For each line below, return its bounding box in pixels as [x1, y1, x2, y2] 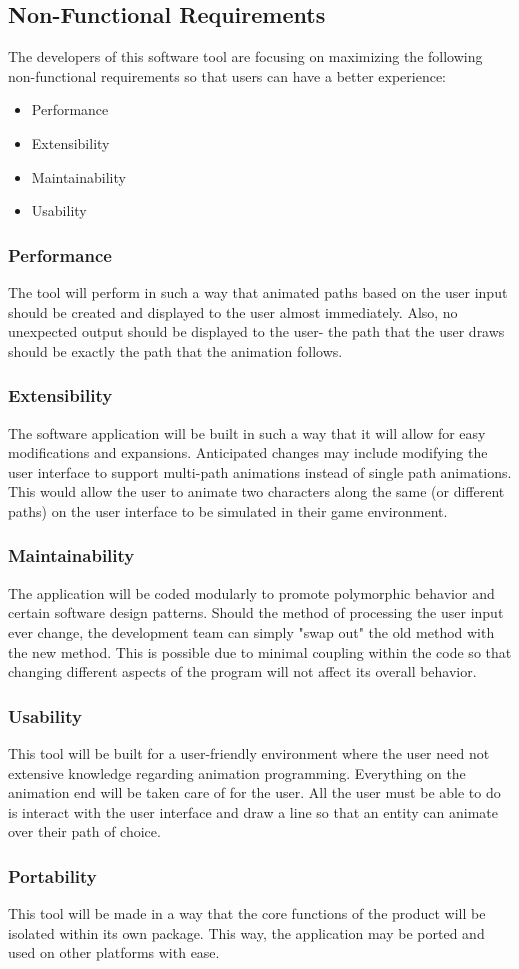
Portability [8, 863, 97, 888]
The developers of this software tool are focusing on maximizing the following [8, 46, 483, 67]
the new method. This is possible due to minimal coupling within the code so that [8, 641, 512, 662]
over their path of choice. [8, 821, 161, 842]
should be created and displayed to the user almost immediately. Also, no [8, 301, 458, 322]
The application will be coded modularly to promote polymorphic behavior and [8, 582, 495, 603]
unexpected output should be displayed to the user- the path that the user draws [8, 321, 505, 342]
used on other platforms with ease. [8, 942, 220, 963]
